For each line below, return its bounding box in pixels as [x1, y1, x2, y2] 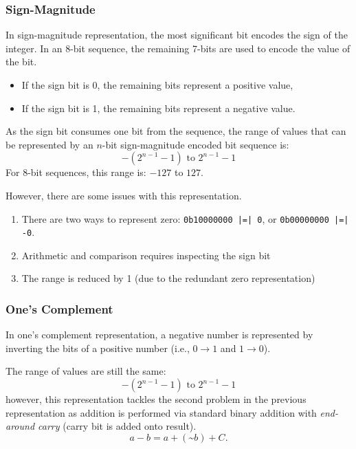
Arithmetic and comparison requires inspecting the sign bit [21, 248, 271, 262]
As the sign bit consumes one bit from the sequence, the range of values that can [5, 124, 346, 138]
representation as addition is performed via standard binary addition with [5, 405, 317, 419]
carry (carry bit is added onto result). [38, 419, 197, 433]
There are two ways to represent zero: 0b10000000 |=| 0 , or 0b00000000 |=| [21, 211, 349, 226]
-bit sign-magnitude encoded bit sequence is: [102, 137, 289, 151]
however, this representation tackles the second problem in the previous [5, 392, 307, 406]
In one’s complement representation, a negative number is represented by [5, 327, 313, 342]
